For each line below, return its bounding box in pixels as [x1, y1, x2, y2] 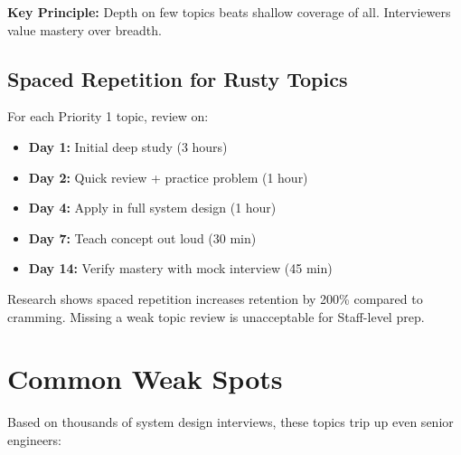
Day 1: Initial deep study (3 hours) [28, 137, 228, 156]
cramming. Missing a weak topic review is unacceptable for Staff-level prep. [7, 307, 425, 326]
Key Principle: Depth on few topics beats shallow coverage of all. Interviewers [7, 3, 451, 21]
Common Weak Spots [7, 360, 283, 397]
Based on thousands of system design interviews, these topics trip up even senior [7, 412, 454, 431]
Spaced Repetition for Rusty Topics [7, 64, 348, 92]
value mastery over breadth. [7, 20, 162, 39]
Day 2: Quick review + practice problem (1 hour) [28, 167, 308, 186]
